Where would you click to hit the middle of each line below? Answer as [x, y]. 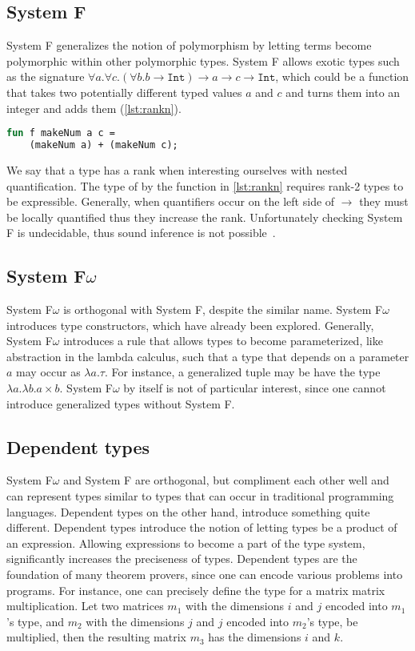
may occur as [48, 372]
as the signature [46, 76]
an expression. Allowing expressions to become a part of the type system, [186, 542]
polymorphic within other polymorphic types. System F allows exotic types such [203, 60]
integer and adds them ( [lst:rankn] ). [94, 108]
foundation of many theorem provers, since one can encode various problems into [205, 575]
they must [384, 201]
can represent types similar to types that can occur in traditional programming [200, 496]
